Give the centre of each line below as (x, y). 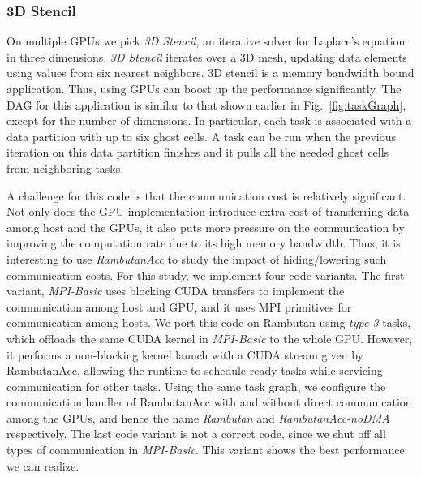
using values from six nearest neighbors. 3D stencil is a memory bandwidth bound (210, 73)
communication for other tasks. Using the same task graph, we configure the (196, 386)
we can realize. (43, 465)
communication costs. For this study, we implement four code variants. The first (206, 275)
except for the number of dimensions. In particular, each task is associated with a (209, 120)
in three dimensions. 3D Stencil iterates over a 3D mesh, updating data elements (207, 56)
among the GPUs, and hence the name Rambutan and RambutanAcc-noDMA (198, 417)
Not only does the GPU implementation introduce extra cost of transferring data (208, 211)
